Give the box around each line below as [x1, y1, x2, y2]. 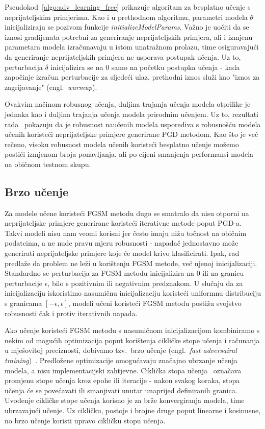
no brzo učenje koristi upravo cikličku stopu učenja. [5, 415, 166, 425]
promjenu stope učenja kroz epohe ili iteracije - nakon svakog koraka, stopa [5, 375, 240, 386]
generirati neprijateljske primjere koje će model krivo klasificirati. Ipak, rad [5, 248, 240, 258]
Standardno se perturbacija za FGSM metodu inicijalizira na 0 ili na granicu [5, 268, 244, 278]
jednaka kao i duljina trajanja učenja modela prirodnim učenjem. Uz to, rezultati [5, 108, 259, 119]
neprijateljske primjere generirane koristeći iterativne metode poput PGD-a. [5, 218, 242, 228]
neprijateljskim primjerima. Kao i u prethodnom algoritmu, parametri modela [5, 11, 248, 22]
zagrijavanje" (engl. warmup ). [5, 81, 97, 92]
